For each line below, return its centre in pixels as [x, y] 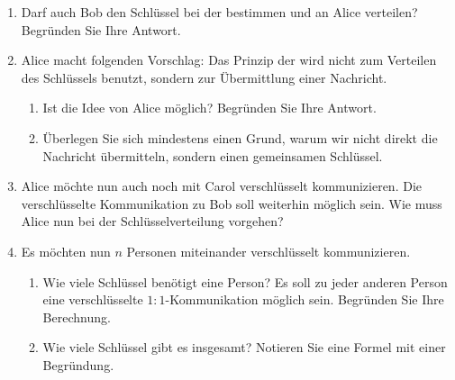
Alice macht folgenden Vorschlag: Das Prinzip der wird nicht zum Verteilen [229, 60]
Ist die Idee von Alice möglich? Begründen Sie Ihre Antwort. [209, 108]
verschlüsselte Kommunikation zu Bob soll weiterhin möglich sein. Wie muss [232, 203]
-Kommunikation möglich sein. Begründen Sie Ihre [305, 299]
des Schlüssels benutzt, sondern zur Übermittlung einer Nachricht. [204, 77]
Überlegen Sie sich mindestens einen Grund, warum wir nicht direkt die [240, 137]
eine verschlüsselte [93, 299]
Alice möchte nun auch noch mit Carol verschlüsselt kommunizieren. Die [222, 186]
